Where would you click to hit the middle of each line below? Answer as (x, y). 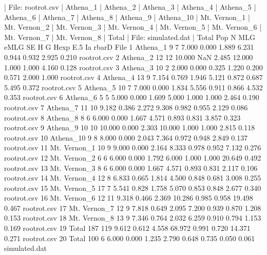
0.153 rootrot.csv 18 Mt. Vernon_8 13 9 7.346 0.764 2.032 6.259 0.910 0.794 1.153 (133, 218)
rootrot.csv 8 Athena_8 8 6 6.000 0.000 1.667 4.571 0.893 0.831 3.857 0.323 (122, 117)
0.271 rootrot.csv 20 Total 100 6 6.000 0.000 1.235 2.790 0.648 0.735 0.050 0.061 (130, 238)
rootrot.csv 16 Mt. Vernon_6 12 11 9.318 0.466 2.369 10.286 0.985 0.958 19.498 (129, 198)
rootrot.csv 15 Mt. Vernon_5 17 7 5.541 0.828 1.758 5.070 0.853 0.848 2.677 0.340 (133, 188)
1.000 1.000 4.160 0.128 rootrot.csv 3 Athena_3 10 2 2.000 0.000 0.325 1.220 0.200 (133, 67)
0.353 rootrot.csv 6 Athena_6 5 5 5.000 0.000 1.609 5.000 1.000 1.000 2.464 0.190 (132, 97)
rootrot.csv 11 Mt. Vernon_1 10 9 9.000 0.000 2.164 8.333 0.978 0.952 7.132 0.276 (133, 148)
